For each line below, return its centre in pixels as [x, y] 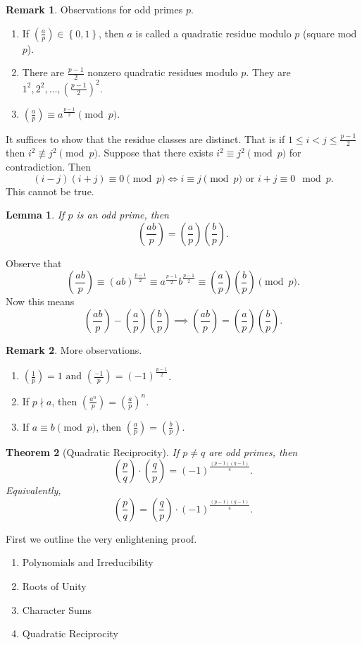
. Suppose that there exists [155, 153]
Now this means [40, 301]
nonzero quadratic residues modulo [163, 72]
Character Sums [57, 609]
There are [43, 72]
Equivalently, [33, 490]
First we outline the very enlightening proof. [101, 538]
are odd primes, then [253, 451]
